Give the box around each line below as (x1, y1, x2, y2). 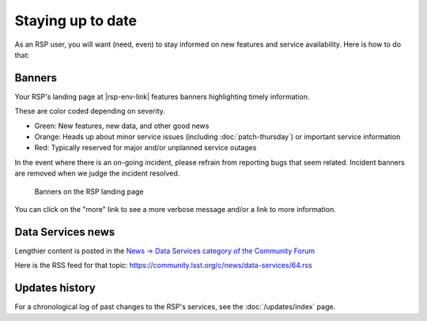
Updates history (14, 281, 96, 295)
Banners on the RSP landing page (34, 187, 144, 196)
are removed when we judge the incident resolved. (14, 168, 180, 178)
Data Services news (14, 225, 115, 239)
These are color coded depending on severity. (14, 107, 166, 116)
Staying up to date (14, 12, 138, 29)
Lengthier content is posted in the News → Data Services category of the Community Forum (14, 246, 316, 255)
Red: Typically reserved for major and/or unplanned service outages (34, 143, 257, 153)
